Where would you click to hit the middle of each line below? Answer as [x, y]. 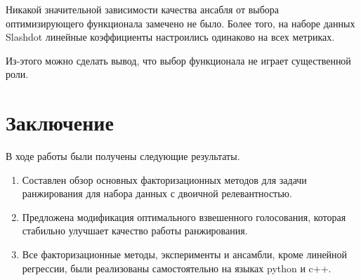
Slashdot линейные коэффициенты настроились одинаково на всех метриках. [170, 37]
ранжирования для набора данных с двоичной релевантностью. [157, 193]
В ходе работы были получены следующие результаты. [123, 156]
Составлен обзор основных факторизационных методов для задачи [164, 179]
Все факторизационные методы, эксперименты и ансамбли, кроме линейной [185, 254]
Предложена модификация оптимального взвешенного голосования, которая [184, 216]
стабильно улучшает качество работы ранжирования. [135, 231]
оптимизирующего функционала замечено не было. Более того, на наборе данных [180, 23]
